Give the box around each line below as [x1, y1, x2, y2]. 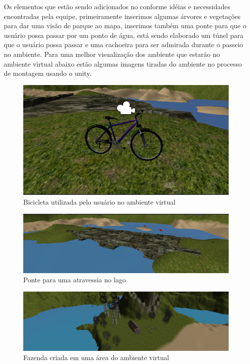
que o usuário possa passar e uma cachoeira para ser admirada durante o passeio [4, 39, 243, 50]
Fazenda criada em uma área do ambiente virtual [23, 352, 169, 363]
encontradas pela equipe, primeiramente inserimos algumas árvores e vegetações [4, 11, 241, 21]
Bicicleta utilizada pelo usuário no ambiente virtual [23, 197, 176, 207]
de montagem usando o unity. [4, 68, 92, 78]
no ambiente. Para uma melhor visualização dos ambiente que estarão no [4, 49, 220, 59]
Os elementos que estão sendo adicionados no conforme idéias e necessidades [4, 1, 230, 11]
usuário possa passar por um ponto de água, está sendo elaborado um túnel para [4, 30, 244, 40]
